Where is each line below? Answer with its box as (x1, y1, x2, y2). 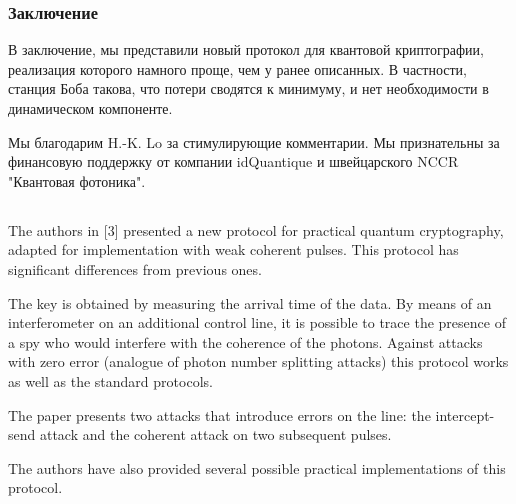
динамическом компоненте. (8, 98, 173, 118)
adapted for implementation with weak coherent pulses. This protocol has (8, 239, 459, 260)
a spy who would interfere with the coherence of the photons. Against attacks (8, 331, 483, 352)
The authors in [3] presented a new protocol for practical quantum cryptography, (8, 219, 504, 240)
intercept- (435, 404, 495, 425)
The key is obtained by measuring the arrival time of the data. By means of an (8, 292, 492, 313)
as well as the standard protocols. (8, 370, 213, 391)
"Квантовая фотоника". (8, 170, 146, 191)
